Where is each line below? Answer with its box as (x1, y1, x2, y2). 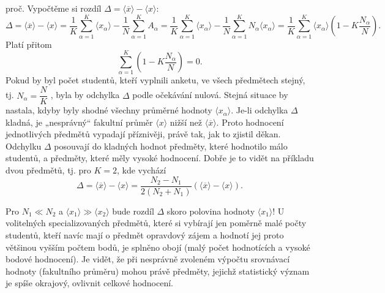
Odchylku (6, 139, 42, 152)
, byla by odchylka (50, 88, 120, 101)
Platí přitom (6, 37, 52, 50)
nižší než (170, 115, 203, 128)
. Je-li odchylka (231, 104, 288, 116)
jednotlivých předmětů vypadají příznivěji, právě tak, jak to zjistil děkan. (6, 127, 281, 140)
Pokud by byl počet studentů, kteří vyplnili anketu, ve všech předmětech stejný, (6, 74, 305, 86)
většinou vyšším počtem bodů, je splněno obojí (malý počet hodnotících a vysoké (6, 240, 310, 253)
